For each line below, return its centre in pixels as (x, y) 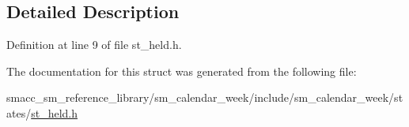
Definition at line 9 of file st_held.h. (94, 45)
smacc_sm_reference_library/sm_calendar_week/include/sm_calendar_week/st (205, 97)
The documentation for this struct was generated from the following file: (182, 71)
